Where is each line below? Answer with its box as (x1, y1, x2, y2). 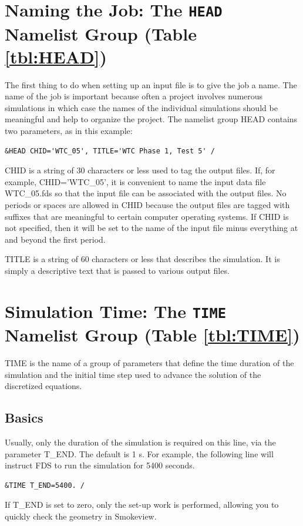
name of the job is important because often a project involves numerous (5, 90, 263, 102)
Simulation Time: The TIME (5, 299, 227, 323)
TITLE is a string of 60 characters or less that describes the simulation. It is (5, 253, 280, 265)
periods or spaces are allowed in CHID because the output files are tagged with (5, 198, 290, 210)
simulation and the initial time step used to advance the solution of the (5, 368, 261, 380)
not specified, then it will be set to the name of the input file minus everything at (5, 222, 298, 234)
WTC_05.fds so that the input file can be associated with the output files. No (5, 187, 287, 199)
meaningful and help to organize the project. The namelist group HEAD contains (5, 113, 298, 125)
